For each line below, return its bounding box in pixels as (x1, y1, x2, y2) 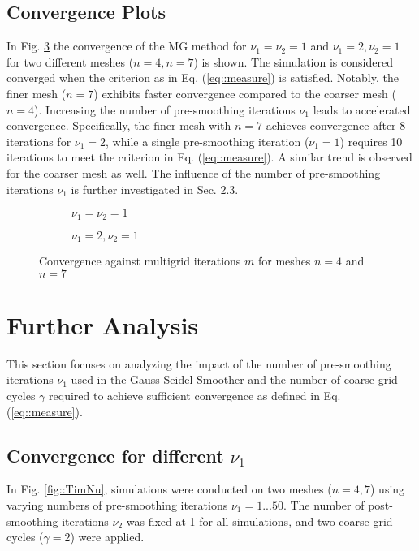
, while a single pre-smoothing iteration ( (106, 132, 309, 149)
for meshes (258, 252, 311, 269)
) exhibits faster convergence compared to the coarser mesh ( (93, 84, 396, 101)
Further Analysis (6, 308, 199, 341)
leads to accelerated (313, 101, 411, 118)
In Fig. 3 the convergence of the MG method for (6, 37, 247, 54)
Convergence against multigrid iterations (39, 252, 241, 269)
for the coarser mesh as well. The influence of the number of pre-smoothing (6, 164, 381, 181)
